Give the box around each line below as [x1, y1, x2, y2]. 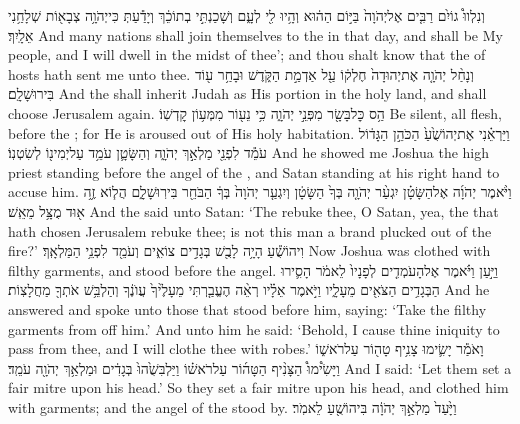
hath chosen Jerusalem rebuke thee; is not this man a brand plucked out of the [8, 220, 492, 241]
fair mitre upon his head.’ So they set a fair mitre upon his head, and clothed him [8, 377, 509, 398]
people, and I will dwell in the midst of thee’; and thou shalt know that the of [8, 44, 486, 65]
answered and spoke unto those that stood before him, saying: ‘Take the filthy [8, 298, 487, 319]
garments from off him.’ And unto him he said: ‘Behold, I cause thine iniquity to [8, 318, 500, 339]
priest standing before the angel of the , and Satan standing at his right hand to [8, 161, 500, 182]
